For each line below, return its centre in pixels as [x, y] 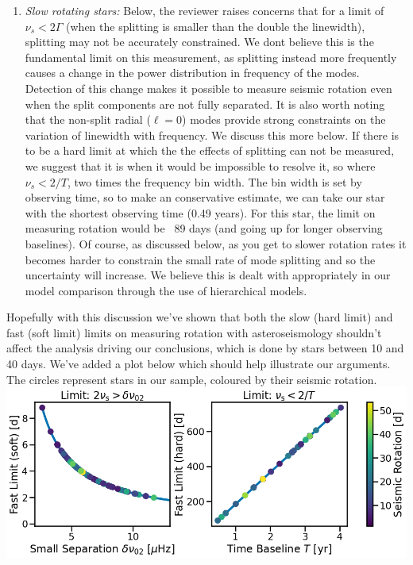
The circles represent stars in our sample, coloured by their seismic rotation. [192, 379]
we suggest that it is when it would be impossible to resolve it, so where [200, 165]
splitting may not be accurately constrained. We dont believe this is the [199, 42]
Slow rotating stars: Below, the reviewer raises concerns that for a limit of [205, 10]
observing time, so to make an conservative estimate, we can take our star [205, 197]
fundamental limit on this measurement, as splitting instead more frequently [211, 57]
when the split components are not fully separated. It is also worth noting [205, 104]
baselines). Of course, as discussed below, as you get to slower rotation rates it [216, 243]
